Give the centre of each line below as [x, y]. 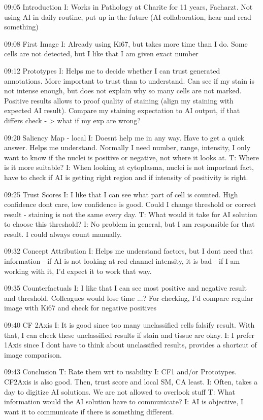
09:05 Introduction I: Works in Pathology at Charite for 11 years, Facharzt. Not [128, 7]
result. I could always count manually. [63, 234]
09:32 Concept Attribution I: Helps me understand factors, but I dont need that [128, 251]
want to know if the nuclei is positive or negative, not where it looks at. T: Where [131, 157]
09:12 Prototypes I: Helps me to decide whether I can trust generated [112, 70]
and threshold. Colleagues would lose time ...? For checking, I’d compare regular [129, 297]
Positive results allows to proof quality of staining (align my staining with [119, 100]
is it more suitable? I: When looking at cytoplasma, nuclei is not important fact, [129, 167]
